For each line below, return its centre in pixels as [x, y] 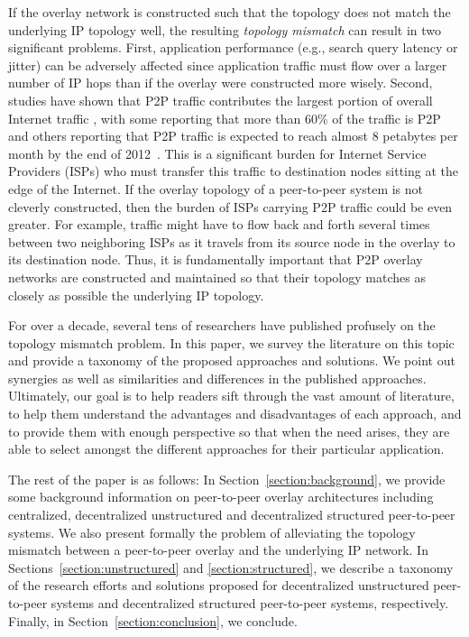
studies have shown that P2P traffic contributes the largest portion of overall [221, 100]
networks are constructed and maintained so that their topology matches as [217, 277]
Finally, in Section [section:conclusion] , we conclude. [153, 620]
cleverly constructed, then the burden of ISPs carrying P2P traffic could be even [230, 206]
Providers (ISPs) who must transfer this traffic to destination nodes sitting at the [233, 171]
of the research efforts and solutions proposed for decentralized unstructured [219, 585]
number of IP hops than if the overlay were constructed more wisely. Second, [221, 83]
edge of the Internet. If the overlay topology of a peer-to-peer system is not [216, 188]
